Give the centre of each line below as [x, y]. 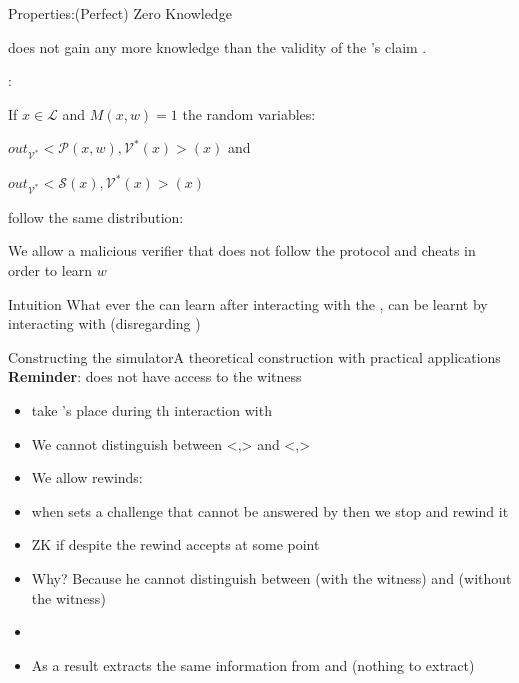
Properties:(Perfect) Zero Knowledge [120, 13]
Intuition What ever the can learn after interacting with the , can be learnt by [248, 303]
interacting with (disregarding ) [104, 323]
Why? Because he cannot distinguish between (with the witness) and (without [271, 578]
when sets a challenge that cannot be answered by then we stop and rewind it [270, 510]
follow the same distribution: [96, 216]
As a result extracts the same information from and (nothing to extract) [253, 664]
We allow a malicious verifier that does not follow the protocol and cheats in [242, 250]
